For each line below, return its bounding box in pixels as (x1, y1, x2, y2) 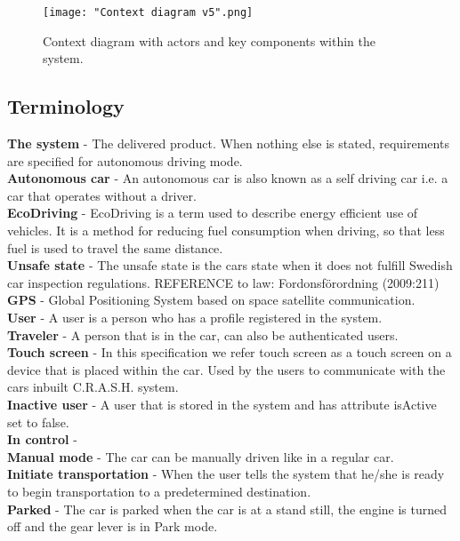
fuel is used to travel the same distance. (7, 238, 223, 257)
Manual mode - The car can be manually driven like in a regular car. (7, 447, 394, 465)
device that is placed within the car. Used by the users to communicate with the (7, 360, 446, 378)
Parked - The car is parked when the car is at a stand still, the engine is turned (7, 499, 448, 518)
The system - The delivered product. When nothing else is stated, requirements (7, 134, 449, 153)
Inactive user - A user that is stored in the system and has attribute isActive (7, 394, 437, 413)
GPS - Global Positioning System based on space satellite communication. (7, 290, 416, 309)
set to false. (7, 412, 69, 431)
